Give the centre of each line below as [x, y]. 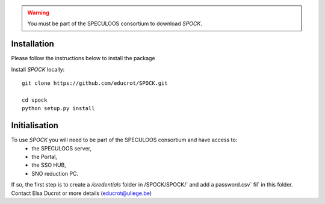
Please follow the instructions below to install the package [83, 58]
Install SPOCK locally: [38, 69]
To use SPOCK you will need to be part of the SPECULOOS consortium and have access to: [124, 140]
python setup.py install [58, 109]
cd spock [35, 100]
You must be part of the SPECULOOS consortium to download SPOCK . [115, 23]
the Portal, [44, 156]
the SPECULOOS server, [62, 148]
